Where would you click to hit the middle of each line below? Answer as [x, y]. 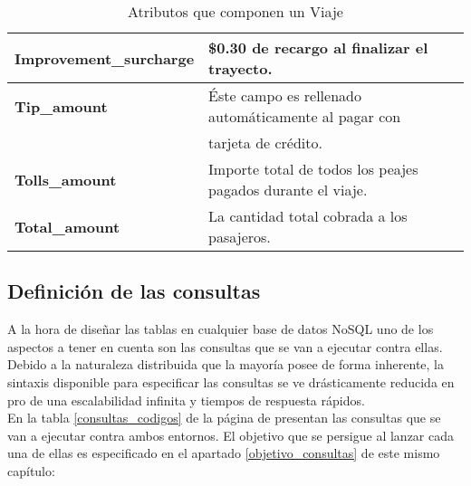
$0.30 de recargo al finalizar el [318, 48]
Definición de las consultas [134, 291]
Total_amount [67, 226]
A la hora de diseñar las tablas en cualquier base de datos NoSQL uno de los [221, 329]
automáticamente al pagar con [305, 116]
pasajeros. [240, 237]
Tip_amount [61, 106]
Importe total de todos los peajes [313, 169]
